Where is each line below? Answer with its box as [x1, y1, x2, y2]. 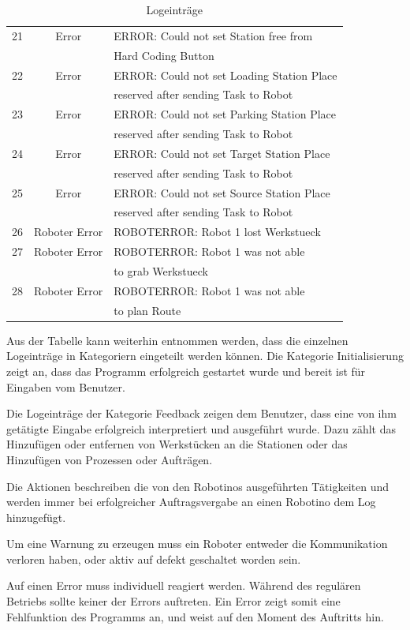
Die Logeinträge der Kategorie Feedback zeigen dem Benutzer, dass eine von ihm [6, 405, 397, 422]
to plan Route [114, 302, 181, 318]
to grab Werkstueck [114, 262, 208, 279]
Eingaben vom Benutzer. [6, 378, 125, 395]
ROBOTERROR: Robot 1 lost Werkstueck [114, 223, 321, 240]
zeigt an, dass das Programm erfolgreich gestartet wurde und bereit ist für [6, 362, 366, 379]
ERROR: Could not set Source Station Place [114, 184, 330, 201]
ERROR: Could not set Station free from [114, 27, 313, 43]
